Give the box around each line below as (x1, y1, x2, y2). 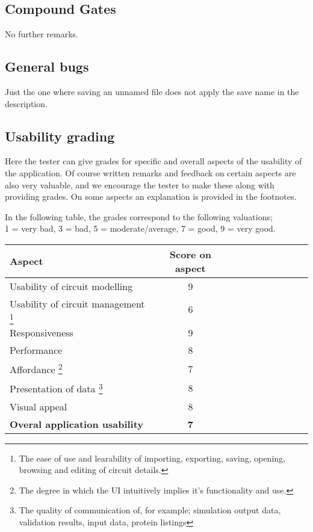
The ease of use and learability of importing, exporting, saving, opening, (19, 451, 285, 464)
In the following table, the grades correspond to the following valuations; (5, 210, 273, 223)
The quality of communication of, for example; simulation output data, (19, 504, 281, 516)
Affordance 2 (10, 360, 63, 377)
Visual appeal (10, 399, 67, 413)
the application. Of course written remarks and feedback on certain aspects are (5, 166, 296, 179)
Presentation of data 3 (10, 380, 103, 396)
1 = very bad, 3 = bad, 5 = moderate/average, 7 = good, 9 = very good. (5, 222, 276, 235)
